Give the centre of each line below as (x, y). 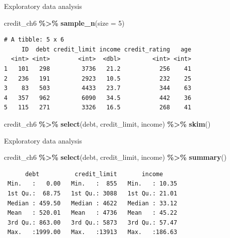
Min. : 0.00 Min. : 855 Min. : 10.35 (92, 184)
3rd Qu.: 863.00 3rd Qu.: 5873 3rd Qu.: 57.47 (92, 222)
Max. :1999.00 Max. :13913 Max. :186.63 (92, 232)
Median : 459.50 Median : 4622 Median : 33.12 (92, 203)
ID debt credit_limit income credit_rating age (106, 49)
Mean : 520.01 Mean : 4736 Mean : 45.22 (92, 213)
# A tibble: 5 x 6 (34, 40)
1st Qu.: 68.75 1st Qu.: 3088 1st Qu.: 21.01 (92, 193)
